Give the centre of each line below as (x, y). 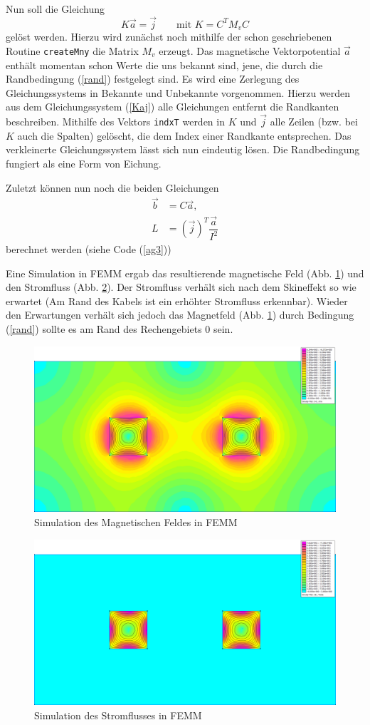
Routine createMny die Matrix (72, 50)
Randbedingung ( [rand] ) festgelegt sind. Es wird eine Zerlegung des (153, 79)
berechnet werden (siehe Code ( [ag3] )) (89, 249)
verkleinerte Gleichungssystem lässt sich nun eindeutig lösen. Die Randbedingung (183, 149)
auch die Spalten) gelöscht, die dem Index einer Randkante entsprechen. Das (184, 135)
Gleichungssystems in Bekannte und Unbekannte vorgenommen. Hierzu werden (178, 92)
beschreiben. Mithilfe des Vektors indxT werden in (115, 122)
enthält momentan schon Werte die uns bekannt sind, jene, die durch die (164, 65)
